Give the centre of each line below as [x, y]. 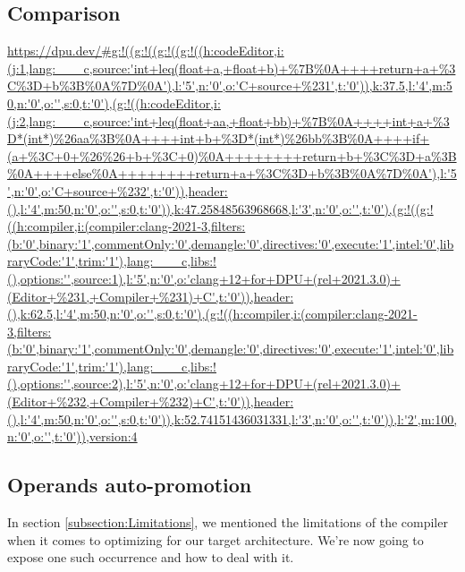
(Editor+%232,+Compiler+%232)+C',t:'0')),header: [151, 401]
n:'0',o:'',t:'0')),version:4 [72, 436]
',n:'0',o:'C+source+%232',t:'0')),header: [118, 190]
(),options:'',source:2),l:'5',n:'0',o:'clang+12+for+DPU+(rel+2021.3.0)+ [204, 384]
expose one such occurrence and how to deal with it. [151, 557]
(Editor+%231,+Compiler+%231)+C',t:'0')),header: [151, 296]
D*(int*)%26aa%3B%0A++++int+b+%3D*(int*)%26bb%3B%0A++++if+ [219, 138]
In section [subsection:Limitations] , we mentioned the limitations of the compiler [228, 522]
